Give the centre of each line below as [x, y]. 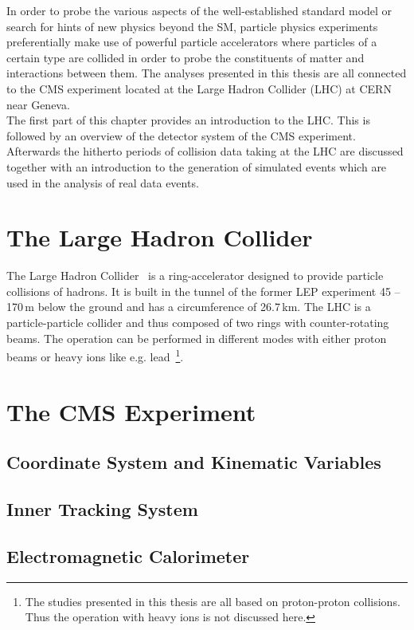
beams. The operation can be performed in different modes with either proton [197, 338]
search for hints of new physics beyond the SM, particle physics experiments [192, 26]
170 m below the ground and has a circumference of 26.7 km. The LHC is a [189, 307]
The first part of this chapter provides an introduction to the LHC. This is [188, 120]
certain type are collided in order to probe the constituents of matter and [186, 57]
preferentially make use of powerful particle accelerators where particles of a [192, 42]
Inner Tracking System [102, 509]
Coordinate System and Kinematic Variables [194, 462]
